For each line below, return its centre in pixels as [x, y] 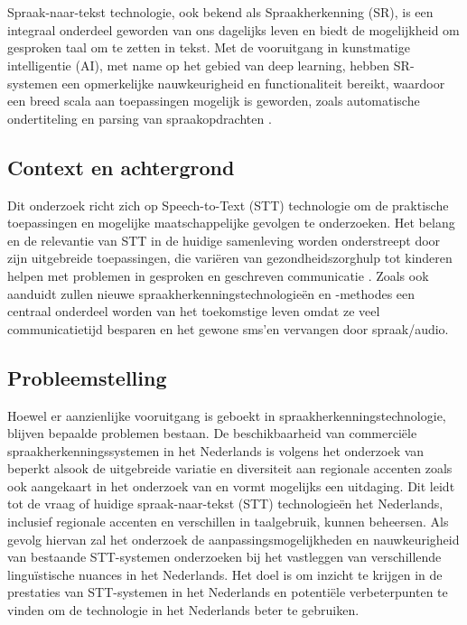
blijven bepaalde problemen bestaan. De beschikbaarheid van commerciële [212, 433]
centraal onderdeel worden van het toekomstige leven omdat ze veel [194, 311]
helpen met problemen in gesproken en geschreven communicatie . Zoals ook [218, 275]
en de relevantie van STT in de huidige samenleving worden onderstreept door [224, 240]
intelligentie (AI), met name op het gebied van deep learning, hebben [199, 65]
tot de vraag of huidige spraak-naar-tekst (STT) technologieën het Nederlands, [225, 504]
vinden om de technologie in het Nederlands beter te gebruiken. [183, 610]
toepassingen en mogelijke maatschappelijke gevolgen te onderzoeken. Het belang [231, 223]
